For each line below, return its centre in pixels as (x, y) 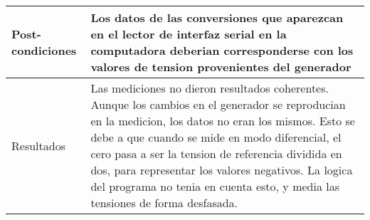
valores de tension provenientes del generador (221, 67)
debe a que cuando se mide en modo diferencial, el (216, 137)
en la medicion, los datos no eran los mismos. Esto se (223, 121)
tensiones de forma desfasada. (164, 203)
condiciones (44, 50)
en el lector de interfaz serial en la (189, 34)
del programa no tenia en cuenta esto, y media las (215, 186)
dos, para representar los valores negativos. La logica (222, 170)
